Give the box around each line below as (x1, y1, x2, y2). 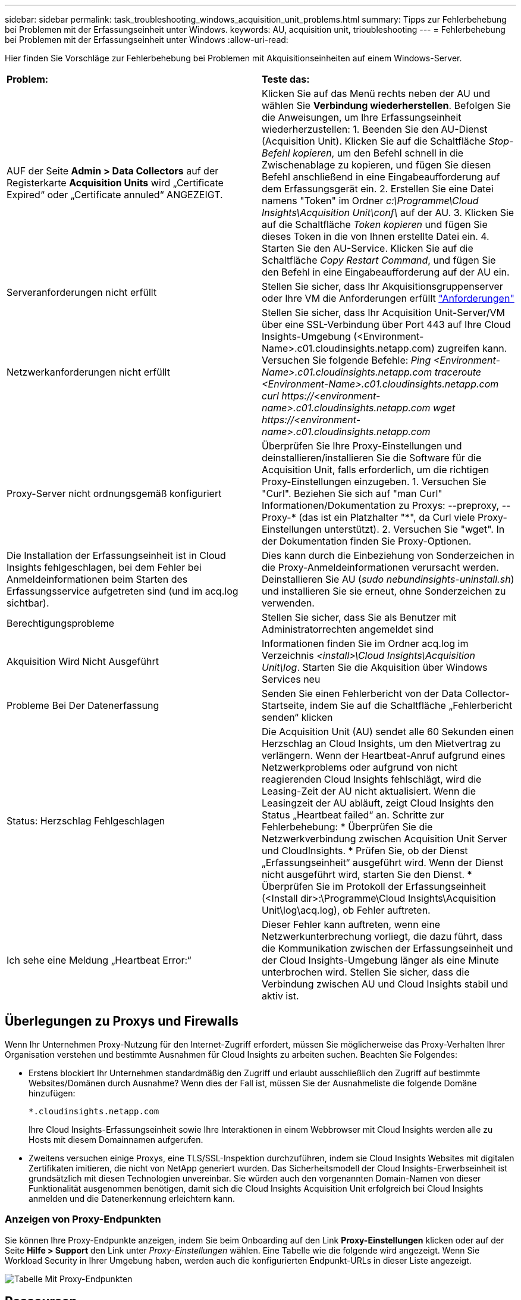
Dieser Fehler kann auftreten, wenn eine (262, 918, 441, 930)
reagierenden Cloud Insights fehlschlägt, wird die (262, 773, 482, 785)
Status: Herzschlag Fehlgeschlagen (7, 815, 165, 827)
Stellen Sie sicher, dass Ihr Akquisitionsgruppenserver (262, 280, 503, 292)
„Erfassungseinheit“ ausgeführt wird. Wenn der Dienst (262, 857, 504, 868)
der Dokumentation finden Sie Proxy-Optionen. (262, 535, 472, 547)
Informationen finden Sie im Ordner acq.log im (262, 637, 469, 649)
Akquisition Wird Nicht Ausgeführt (7, 655, 159, 667)
